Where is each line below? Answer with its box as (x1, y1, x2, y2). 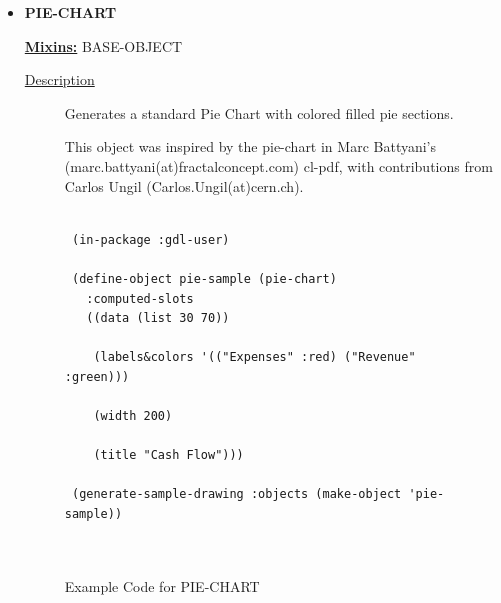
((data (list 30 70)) (86, 311, 230, 326)
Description (24, 69, 95, 90)
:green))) (64, 369, 130, 384)
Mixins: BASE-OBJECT (24, 35, 183, 56)
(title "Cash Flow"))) (93, 448, 244, 463)
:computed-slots (86, 291, 194, 306)
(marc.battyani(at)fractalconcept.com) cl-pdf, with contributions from (64, 155, 493, 176)
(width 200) (93, 409, 173, 424)
